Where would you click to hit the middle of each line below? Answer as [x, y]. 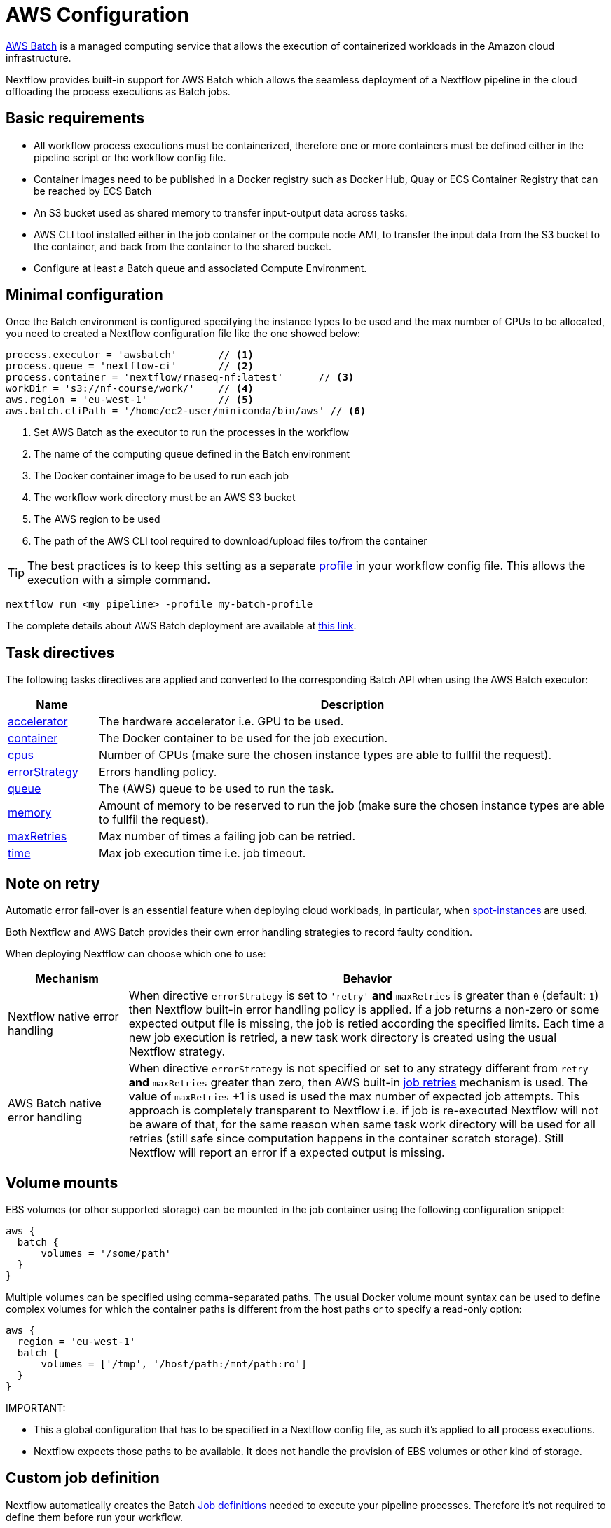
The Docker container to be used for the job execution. [243, 738]
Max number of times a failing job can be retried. [227, 837]
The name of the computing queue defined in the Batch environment [192, 454]
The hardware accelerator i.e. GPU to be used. [221, 722]
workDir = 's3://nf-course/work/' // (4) [130, 389]
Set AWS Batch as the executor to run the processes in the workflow [192, 432]
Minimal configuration [84, 295]
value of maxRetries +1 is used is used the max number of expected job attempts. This [354, 1097]
